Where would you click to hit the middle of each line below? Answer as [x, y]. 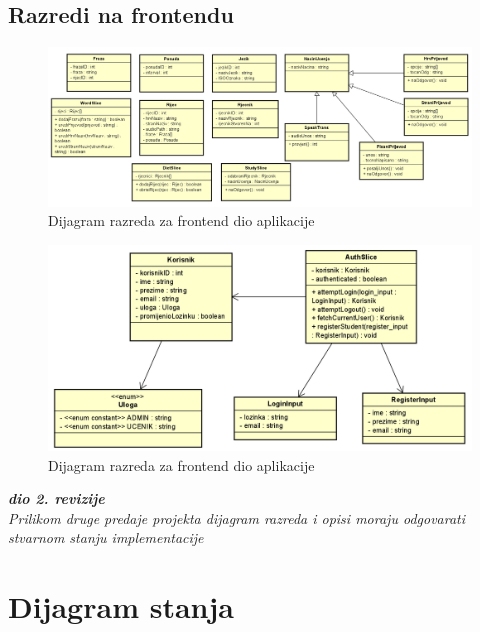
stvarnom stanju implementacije [106, 537]
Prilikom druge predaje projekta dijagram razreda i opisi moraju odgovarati [237, 517]
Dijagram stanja [121, 606]
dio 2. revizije [56, 498]
